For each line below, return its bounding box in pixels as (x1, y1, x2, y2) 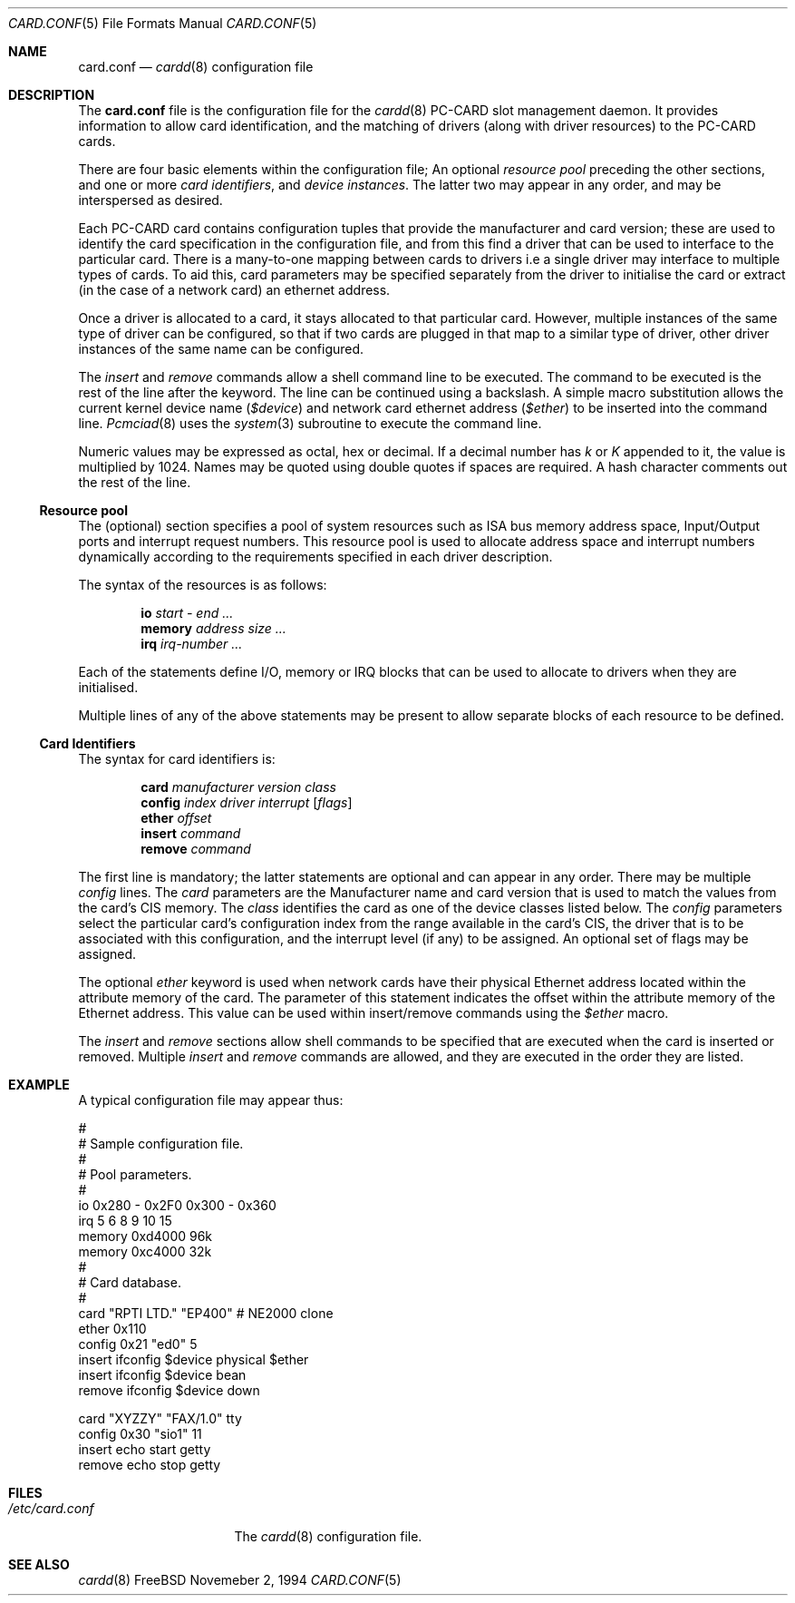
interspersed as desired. (78, 192, 223, 208)
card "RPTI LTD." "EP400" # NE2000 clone (78, 1305, 334, 1321)
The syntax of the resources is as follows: (78, 577, 327, 592)
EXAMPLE (8, 1077, 70, 1092)
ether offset (141, 810, 212, 826)
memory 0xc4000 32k (78, 1244, 212, 1259)
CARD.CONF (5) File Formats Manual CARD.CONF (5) (8, 15, 317, 31)
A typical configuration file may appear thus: (78, 1092, 344, 1108)
